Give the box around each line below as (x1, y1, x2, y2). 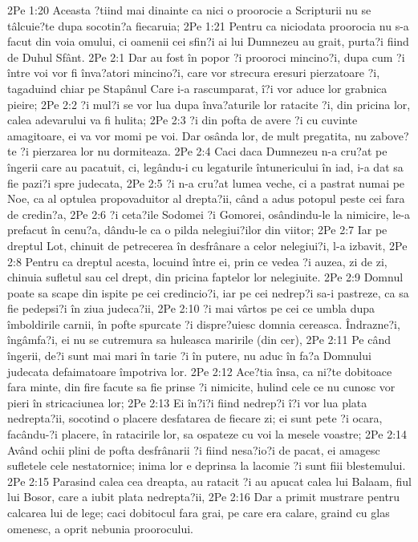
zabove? (370, 127, 409, 144)
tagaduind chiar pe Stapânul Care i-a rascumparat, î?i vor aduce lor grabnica (7, 79, 388, 96)
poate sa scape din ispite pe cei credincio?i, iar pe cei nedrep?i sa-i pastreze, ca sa (7, 284, 409, 301)
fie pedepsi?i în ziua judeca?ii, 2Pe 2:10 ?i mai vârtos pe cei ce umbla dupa (7, 300, 375, 317)
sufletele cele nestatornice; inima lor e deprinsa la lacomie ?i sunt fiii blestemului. (7, 457, 406, 474)
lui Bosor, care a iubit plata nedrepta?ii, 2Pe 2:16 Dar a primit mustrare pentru (7, 488, 400, 505)
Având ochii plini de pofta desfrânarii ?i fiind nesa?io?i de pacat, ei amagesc (7, 441, 380, 458)
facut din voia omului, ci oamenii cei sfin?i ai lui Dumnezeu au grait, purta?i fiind (7, 33, 409, 50)
